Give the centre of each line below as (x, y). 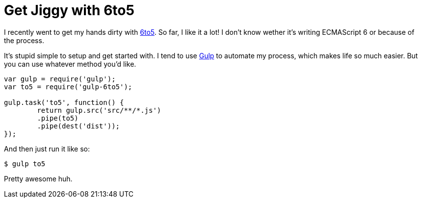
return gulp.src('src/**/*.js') (99, 110)
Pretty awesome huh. (38, 178)
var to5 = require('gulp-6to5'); (68, 87)
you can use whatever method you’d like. (70, 64)
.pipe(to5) (58, 118)
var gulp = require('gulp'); (60, 79)
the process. (24, 40)
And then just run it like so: (47, 149)
